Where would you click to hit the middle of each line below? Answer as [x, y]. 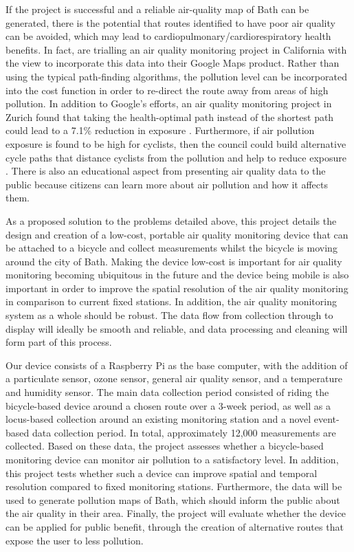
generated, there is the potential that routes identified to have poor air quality [170, 22]
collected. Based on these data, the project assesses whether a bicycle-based [165, 446]
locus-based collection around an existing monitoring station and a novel [158, 419]
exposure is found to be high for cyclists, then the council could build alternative [176, 143]
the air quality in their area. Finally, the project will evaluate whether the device [176, 513]
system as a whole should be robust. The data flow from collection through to [169, 315]
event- [327, 419]
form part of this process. [59, 342]
